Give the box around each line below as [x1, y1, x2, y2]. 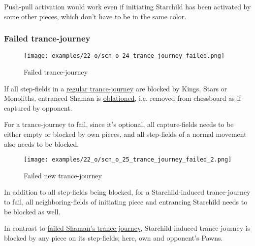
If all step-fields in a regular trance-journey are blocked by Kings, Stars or [4, 83, 227, 93]
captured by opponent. [4, 102, 72, 113]
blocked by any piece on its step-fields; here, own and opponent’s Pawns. [4, 232, 223, 243]
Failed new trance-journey [24, 170, 102, 180]
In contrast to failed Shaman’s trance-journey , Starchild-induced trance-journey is [4, 223, 251, 233]
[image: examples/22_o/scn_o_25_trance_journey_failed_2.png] [24, 156, 232, 164]
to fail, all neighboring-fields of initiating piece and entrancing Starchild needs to [4, 197, 248, 207]
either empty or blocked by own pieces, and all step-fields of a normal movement [4, 129, 247, 139]
